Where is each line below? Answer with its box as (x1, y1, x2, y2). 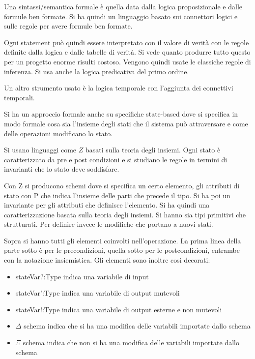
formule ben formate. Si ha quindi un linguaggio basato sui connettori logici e (4, 11, 238, 21)
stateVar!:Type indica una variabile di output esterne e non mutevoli (15, 304, 222, 314)
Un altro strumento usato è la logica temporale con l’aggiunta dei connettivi (4, 83, 233, 93)
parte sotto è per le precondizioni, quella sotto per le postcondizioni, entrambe (4, 245, 240, 255)
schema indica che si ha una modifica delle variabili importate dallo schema (24, 321, 251, 331)
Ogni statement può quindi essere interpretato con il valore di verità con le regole (4, 37, 249, 47)
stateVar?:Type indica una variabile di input (15, 271, 149, 281)
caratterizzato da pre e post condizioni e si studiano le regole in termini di (4, 154, 227, 164)
